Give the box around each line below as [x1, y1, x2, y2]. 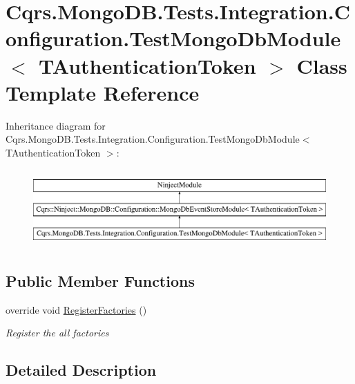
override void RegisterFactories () [6, 302, 147, 316]
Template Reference [6, 78, 200, 106]
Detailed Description [6, 359, 157, 381]
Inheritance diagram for [6, 118, 106, 132]
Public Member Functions [6, 270, 195, 291]
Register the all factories [6, 325, 109, 340]
